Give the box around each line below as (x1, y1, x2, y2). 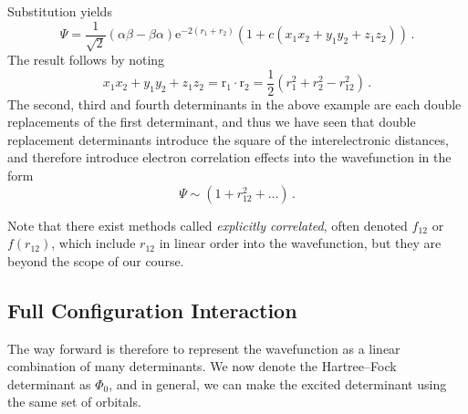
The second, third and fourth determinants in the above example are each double (7, 94, 462, 113)
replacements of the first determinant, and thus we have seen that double (7, 112, 416, 131)
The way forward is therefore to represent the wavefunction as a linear (7, 338, 400, 357)
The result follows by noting (7, 50, 165, 69)
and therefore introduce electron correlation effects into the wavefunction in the (7, 148, 452, 167)
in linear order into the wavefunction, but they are (159, 233, 442, 253)
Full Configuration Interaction (7, 295, 297, 324)
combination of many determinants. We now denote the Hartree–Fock (7, 357, 397, 376)
